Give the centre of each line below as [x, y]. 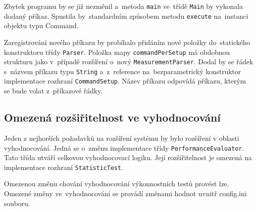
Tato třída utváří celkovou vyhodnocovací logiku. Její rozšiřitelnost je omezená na [128, 157]
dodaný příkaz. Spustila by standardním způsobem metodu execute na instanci [126, 16]
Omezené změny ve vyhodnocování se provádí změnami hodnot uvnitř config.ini [126, 193]
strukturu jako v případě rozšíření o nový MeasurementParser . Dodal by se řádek [129, 62]
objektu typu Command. [41, 25]
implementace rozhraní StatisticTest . [64, 167]
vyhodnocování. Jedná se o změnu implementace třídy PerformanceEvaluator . [124, 147]
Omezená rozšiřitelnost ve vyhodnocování [112, 117]
